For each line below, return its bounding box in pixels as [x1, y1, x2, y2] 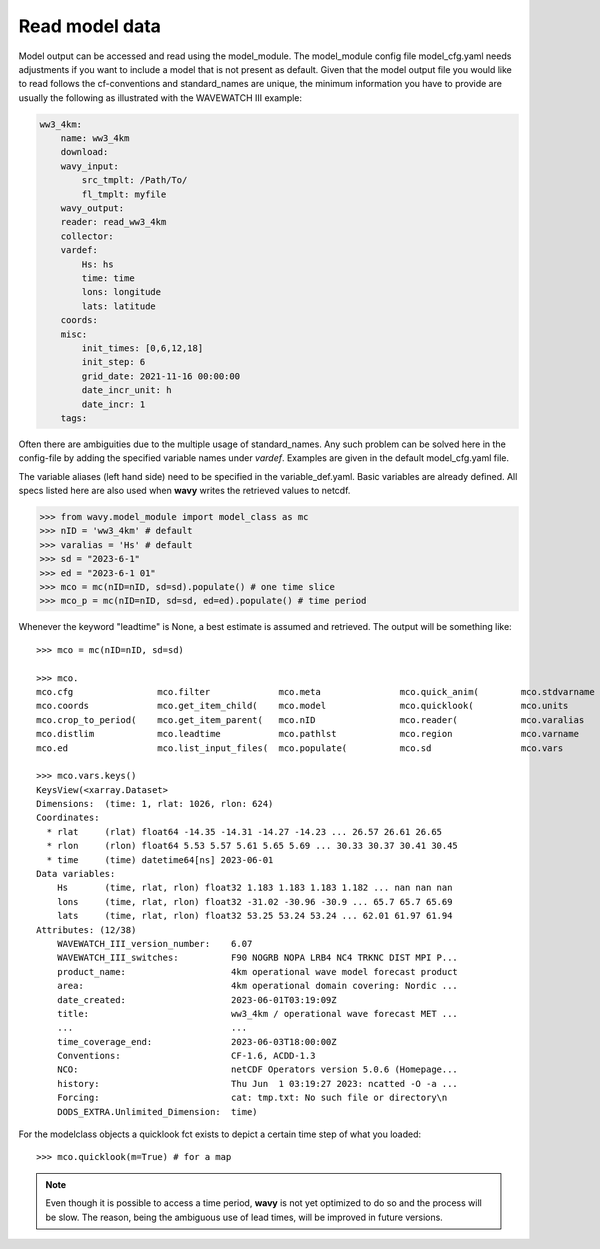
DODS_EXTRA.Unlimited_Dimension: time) [56, 1106, 259, 1117]
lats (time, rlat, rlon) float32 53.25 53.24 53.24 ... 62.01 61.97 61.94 [56, 910, 453, 922]
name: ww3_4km [60, 133, 130, 144]
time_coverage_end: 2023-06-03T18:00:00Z [56, 1036, 337, 1047]
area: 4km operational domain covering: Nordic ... [56, 980, 459, 992]
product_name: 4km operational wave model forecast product [56, 966, 459, 977]
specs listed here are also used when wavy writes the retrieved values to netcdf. [18, 485, 351, 497]
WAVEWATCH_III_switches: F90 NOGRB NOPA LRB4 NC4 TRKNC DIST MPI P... [56, 952, 459, 964]
